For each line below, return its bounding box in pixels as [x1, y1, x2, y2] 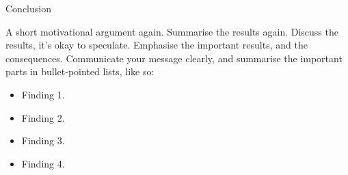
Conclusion [5, 1, 51, 15]
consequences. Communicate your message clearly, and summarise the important [5, 51, 343, 65]
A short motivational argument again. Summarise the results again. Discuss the [5, 24, 338, 38]
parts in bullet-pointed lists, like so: [5, 64, 155, 79]
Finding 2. [21, 110, 65, 124]
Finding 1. [21, 87, 65, 101]
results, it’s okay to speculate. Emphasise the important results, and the [5, 38, 308, 52]
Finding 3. [21, 133, 65, 148]
